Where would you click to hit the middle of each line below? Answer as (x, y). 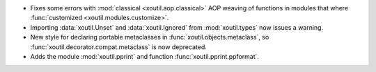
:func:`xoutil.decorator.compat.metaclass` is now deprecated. (118, 47)
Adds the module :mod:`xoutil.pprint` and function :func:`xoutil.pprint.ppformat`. (145, 56)
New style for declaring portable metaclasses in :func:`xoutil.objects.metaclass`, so (150, 37)
